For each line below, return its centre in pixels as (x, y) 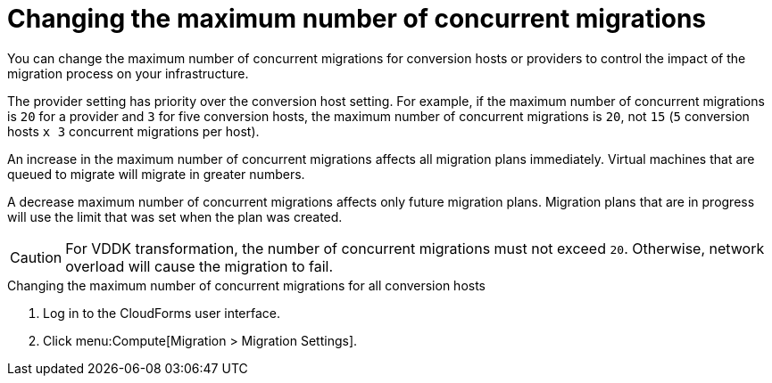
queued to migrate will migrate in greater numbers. (156, 174)
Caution (36, 257)
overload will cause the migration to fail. (199, 266)
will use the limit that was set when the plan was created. (175, 216)
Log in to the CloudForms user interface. (162, 313)
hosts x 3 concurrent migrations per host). (133, 131)
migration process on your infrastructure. (128, 73)
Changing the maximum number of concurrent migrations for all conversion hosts (247, 285)
